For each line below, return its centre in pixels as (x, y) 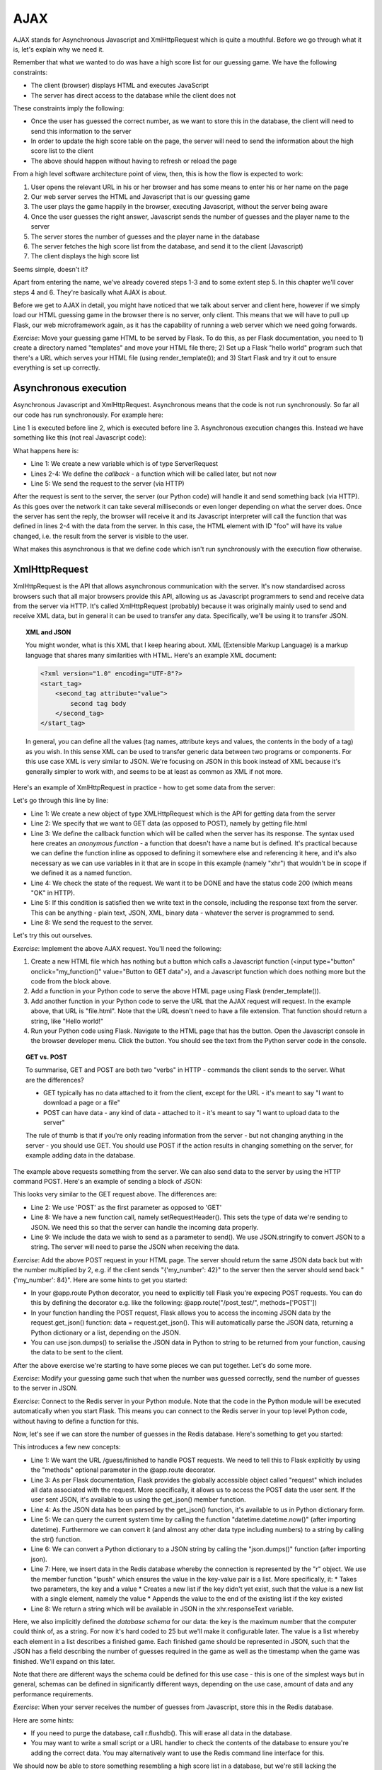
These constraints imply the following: (69, 108)
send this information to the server (81, 131)
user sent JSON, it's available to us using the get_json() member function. (138, 1500)
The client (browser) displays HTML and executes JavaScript (120, 86)
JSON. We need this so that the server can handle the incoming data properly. (144, 1227)
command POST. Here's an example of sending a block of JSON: (108, 1182)
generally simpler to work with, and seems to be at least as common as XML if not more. (154, 771)
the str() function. (56, 1539)
